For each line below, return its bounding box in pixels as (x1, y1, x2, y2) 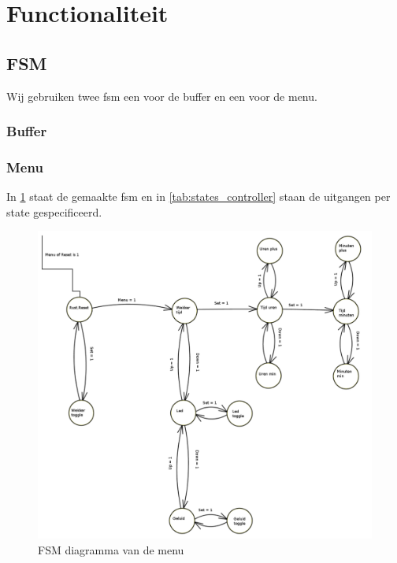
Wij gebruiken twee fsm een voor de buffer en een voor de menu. (6, 87, 317, 104)
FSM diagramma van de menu (38, 541, 184, 557)
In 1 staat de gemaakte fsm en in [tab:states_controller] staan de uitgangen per (6, 188, 391, 205)
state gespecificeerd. (6, 203, 102, 220)
